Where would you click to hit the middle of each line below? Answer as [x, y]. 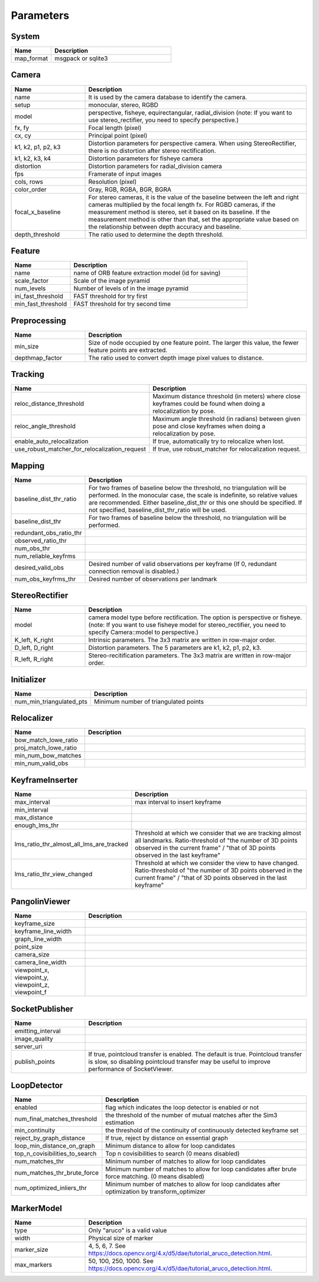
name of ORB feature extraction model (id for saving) [147, 273]
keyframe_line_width [43, 932]
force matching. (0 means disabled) [155, 1177]
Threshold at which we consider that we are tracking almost [218, 833]
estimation [120, 1122]
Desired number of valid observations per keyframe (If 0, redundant [183, 564]
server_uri [28, 1046]
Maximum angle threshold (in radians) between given [227, 419]
